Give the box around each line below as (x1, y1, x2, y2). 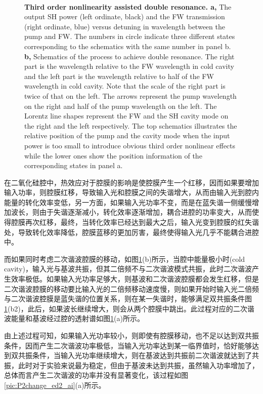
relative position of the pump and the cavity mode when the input (24, 130, 230, 141)
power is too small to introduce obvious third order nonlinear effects (24, 140, 236, 150)
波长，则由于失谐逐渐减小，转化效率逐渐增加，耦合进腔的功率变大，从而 (11, 207, 252, 217)
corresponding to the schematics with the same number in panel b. (24, 41, 231, 51)
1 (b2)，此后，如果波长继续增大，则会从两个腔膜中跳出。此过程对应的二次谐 (4, 303, 254, 313)
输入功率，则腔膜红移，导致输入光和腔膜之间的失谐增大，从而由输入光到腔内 (4, 187, 259, 198)
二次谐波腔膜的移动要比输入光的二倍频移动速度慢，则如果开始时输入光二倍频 (4, 283, 259, 294)
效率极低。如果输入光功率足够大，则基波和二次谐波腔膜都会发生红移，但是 (11, 273, 259, 284)
